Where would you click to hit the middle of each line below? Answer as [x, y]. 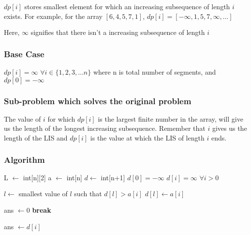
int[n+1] [113, 177]
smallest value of [43, 194]
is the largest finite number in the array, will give [170, 118]
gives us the [229, 128]
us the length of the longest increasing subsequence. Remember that [105, 128]
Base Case [24, 54]
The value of [22, 118]
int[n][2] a [37, 177]
